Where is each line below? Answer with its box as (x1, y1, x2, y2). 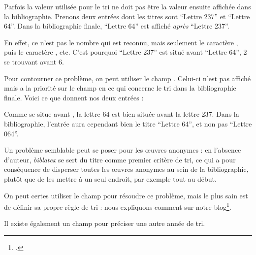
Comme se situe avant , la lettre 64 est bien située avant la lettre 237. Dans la (4, 109, 239, 119)
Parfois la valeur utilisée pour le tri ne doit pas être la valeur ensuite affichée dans (4, 1, 251, 11)
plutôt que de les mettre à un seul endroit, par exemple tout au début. (4, 173, 217, 184)
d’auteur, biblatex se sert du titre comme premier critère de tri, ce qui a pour (4, 154, 236, 164)
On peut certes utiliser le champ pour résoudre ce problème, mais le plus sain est (4, 190, 248, 200)
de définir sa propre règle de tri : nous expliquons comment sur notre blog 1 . (4, 200, 231, 212)
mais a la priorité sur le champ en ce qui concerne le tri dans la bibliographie (4, 83, 236, 93)
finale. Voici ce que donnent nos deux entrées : (4, 92, 144, 102)
